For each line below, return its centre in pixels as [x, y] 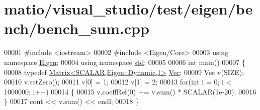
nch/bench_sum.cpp [77, 28]
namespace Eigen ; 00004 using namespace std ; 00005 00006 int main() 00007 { [125, 62]
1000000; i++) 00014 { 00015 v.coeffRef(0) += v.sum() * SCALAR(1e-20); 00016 [130, 91]
